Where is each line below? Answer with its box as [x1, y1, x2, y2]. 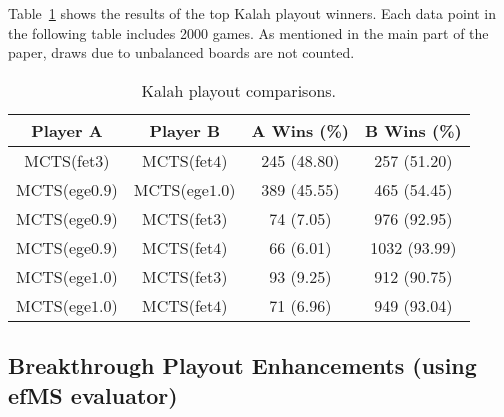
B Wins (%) [365, 118, 462, 142]
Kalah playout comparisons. [141, 78, 337, 102]
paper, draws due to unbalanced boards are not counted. [8, 42, 355, 63]
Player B [149, 118, 220, 142]
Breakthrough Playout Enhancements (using [8, 350, 477, 381]
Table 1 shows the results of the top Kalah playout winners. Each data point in [8, 3, 496, 23]
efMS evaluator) [8, 379, 178, 410]
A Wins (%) [251, 118, 350, 142]
